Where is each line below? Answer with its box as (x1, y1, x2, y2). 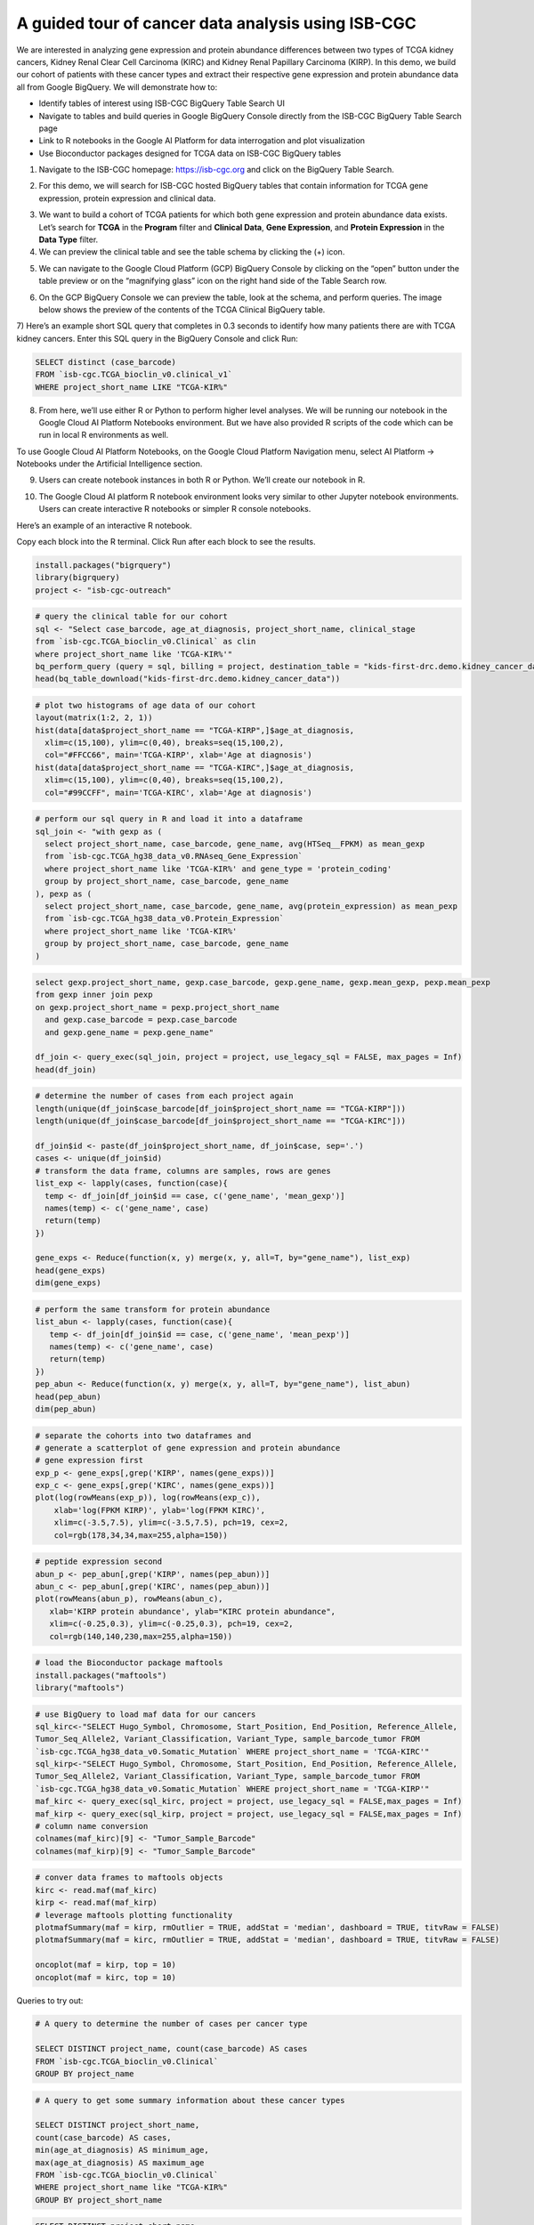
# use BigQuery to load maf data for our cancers (35, 1709, 256, 1719)
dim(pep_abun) (35, 1404, 97, 1414)
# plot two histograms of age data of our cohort (35, 700, 256, 710)
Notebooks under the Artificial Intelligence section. (16, 458, 203, 469)
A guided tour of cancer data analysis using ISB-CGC (16, 13, 417, 33)
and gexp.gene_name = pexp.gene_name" (44, 1027, 214, 1037)
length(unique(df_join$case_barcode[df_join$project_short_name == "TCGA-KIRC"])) (35, 1116, 407, 1126)
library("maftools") (35, 1682, 125, 1693)
